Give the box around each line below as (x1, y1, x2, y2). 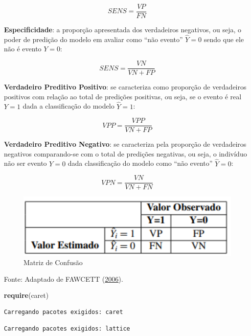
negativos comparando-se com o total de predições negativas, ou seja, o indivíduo (4, 148, 247, 158)
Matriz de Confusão (23, 257, 83, 268)
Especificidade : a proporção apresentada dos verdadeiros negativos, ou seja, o (4, 24, 241, 35)
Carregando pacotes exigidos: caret (4, 309, 123, 316)
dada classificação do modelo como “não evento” (68, 158, 213, 168)
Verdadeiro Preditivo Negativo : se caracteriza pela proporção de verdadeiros (4, 139, 247, 149)
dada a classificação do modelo (23, 101, 114, 111)
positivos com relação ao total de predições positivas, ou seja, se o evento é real (4, 91, 242, 101)
